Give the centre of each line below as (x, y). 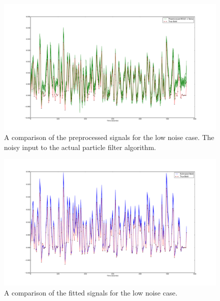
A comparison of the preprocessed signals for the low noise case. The (109, 137)
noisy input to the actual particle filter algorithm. (80, 147)
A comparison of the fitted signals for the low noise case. (91, 292)
